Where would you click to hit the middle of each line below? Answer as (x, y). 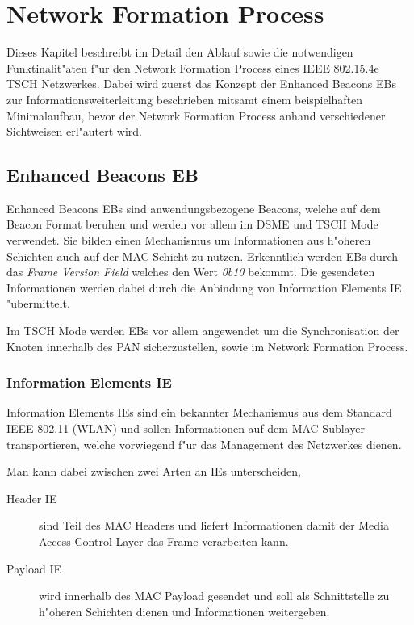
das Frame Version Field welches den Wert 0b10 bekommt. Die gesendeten (191, 272)
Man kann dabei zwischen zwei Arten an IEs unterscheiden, (154, 471)
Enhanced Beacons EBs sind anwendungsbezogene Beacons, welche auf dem (194, 208)
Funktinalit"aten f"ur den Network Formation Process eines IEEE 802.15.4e (193, 67)
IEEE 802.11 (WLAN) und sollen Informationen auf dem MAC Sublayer (186, 428)
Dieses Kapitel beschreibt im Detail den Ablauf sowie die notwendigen (180, 52)
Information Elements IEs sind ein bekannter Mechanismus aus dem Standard (199, 412)
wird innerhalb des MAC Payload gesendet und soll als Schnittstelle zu (214, 596)
